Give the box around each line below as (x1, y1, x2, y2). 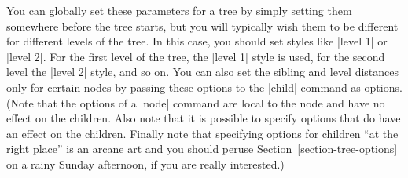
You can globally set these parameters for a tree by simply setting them (6, 2, 352, 18)
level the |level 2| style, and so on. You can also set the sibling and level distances (6, 64, 399, 80)
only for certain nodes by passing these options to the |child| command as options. (6, 78, 402, 95)
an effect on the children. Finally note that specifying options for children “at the (6, 125, 399, 141)
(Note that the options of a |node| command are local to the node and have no (6, 94, 385, 111)
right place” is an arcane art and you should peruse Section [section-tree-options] (6, 140, 398, 157)
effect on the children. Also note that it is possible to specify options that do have (6, 110, 401, 126)
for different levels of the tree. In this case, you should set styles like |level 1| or (6, 33, 388, 49)
